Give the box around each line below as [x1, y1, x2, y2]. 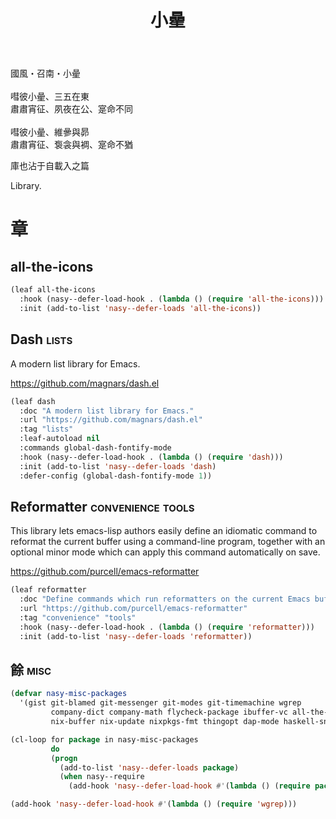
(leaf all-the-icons [10, 285, 97, 295]
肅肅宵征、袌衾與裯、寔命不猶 [10, 139, 133, 151]
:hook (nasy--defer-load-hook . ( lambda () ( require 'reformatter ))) [19, 622, 315, 632]
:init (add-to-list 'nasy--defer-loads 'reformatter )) [19, 631, 253, 641]
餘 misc [10, 661, 52, 678]
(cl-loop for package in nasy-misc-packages [10, 734, 199, 745]
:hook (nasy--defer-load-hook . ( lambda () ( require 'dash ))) [19, 452, 284, 462]
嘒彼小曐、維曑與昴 [10, 126, 90, 138]
